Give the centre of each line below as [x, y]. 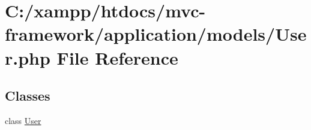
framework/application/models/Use [156, 34]
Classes [28, 96]
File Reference [117, 57]
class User [23, 120]
